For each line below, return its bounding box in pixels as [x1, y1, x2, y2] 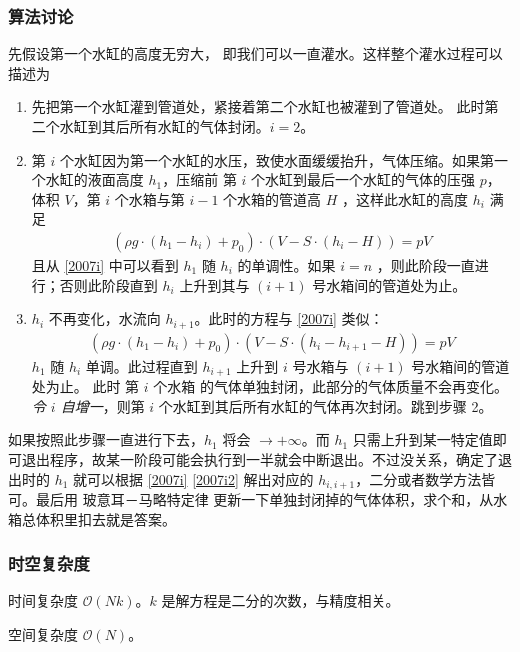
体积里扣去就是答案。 [35, 508, 176, 529]
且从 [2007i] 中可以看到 [31, 255, 179, 275]
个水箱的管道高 [223, 188, 322, 209]
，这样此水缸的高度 [342, 188, 469, 209]
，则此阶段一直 [376, 255, 475, 275]
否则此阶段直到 [59, 274, 158, 295]
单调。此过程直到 [85, 355, 198, 376]
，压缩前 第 [162, 169, 237, 190]
